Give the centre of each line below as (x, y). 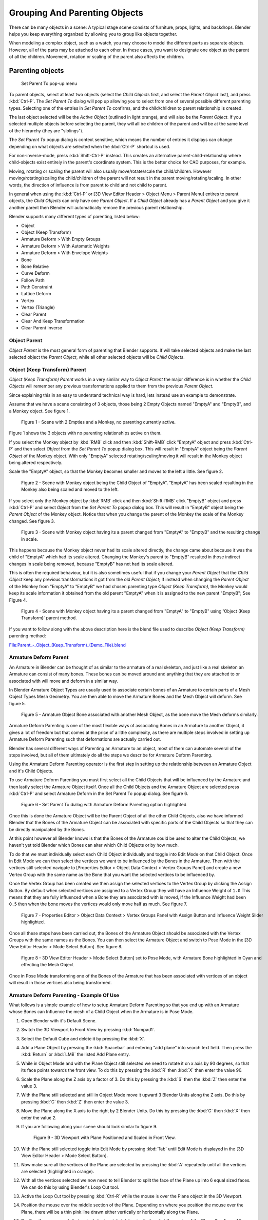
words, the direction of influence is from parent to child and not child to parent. (88, 185)
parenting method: (28, 636)
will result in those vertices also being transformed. (60, 982)
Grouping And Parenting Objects (76, 13)
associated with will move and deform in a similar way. (64, 681)
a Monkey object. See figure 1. (39, 411)
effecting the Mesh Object (48, 965)
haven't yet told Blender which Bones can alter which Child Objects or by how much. (94, 845)
